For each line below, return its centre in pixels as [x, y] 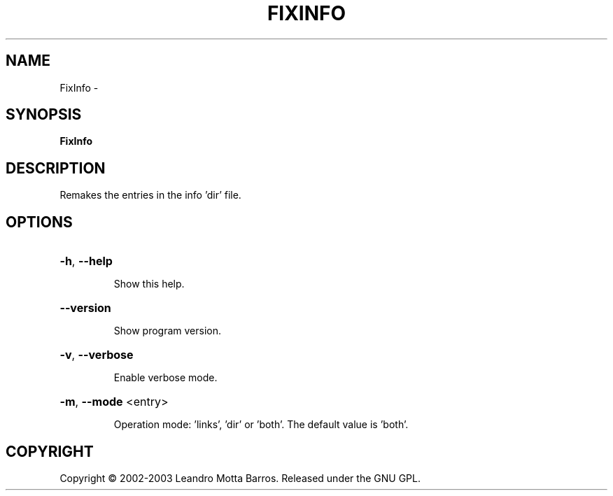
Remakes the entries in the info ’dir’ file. [150, 195]
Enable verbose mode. [165, 378]
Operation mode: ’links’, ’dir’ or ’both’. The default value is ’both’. [261, 425]
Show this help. [149, 284]
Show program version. [168, 331]
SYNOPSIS [44, 115]
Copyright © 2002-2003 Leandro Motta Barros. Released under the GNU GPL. [240, 478]
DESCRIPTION [56, 168]
